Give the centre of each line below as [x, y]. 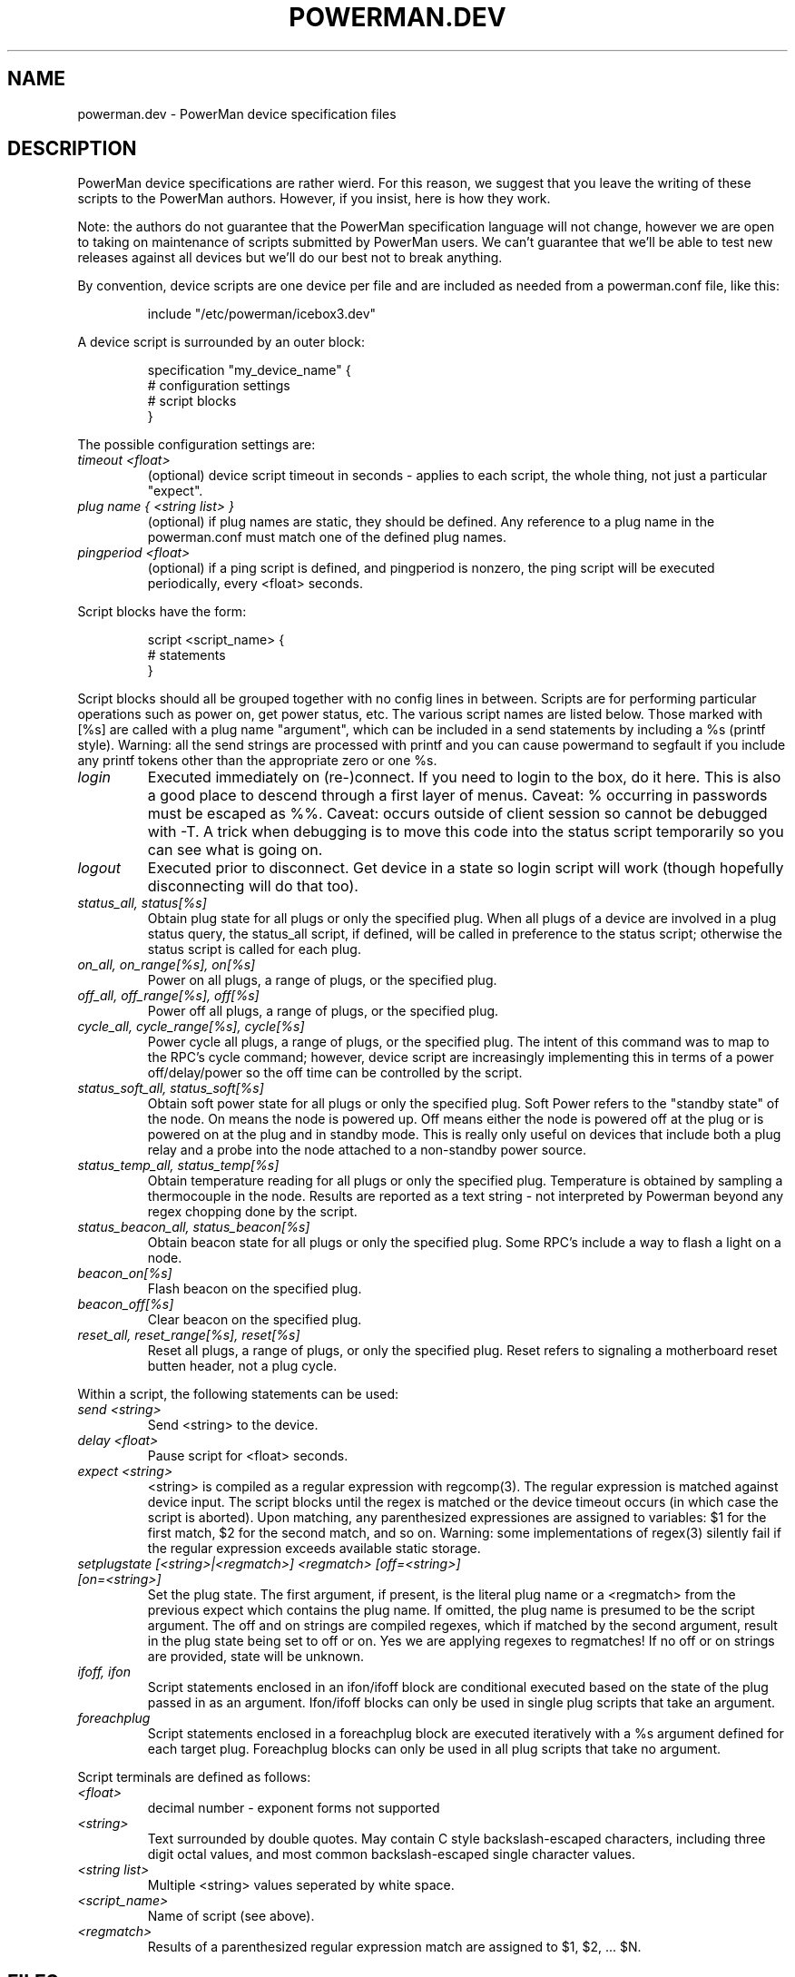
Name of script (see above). [231, 1916]
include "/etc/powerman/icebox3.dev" [262, 314]
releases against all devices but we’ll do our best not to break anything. [290, 258]
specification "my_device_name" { [249, 370]
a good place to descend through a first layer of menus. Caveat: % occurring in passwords [457, 796]
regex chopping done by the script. [252, 1212]
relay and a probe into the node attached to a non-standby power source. [367, 1150]
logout [99, 868]
